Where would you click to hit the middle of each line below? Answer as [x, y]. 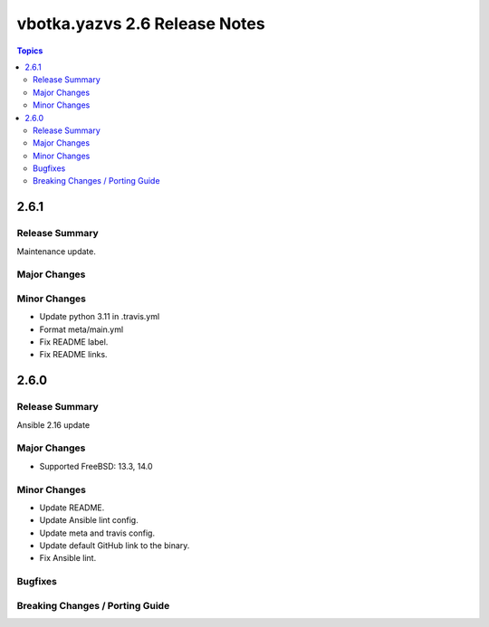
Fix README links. [73, 355]
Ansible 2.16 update [53, 424]
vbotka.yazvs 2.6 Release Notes [141, 24]
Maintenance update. [57, 251]
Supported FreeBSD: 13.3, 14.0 [96, 466]
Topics [30, 51]
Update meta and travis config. [97, 533]
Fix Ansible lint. [68, 558]
